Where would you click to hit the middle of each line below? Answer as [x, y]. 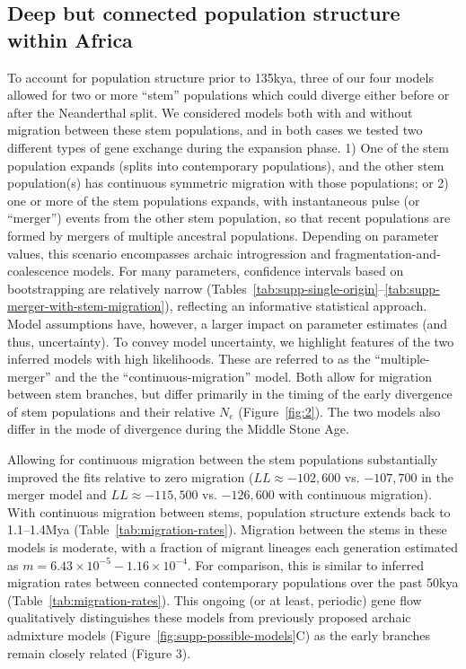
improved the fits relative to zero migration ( [131, 476]
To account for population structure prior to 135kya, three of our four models [220, 77]
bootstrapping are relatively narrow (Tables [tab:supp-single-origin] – [196, 288]
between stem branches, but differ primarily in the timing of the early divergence [230, 394]
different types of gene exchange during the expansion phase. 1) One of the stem [228, 147]
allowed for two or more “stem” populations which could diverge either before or [229, 95]
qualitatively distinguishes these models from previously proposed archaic [209, 617]
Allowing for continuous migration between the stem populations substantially [223, 459]
